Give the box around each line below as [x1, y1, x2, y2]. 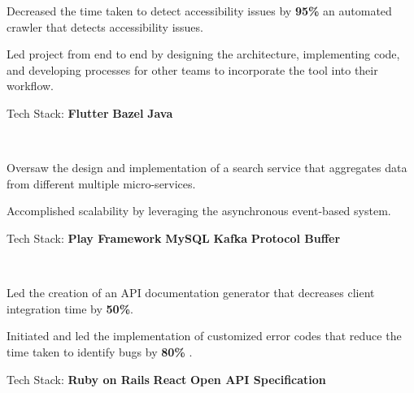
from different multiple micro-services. [7, 175, 196, 192]
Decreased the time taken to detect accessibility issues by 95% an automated [7, 2, 392, 19]
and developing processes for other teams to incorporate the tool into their [7, 61, 378, 78]
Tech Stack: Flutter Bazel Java [7, 104, 173, 121]
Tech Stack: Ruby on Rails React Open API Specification [7, 370, 326, 387]
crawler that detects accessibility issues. [7, 18, 203, 35]
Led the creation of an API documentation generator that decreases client [7, 284, 375, 301]
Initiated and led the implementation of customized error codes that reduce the [7, 327, 402, 344]
